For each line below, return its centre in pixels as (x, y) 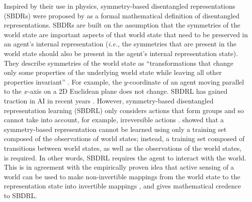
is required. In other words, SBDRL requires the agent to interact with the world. (125, 157)
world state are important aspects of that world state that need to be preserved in (126, 34)
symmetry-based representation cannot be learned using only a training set (115, 129)
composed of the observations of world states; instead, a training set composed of (124, 138)
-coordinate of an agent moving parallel (186, 81)
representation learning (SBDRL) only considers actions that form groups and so (124, 110)
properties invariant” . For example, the (63, 81)
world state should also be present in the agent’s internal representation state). (121, 53)
